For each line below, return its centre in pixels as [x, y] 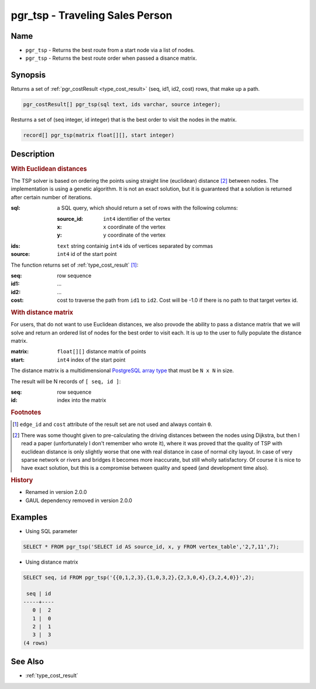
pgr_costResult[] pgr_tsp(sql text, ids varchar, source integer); [122, 105]
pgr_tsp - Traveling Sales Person [92, 15]
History [22, 480]
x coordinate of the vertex [135, 227]
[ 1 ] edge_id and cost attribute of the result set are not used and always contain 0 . [113, 424]
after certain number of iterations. [51, 197]
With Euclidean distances [49, 169]
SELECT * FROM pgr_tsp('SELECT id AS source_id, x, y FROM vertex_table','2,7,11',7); [151, 547]
